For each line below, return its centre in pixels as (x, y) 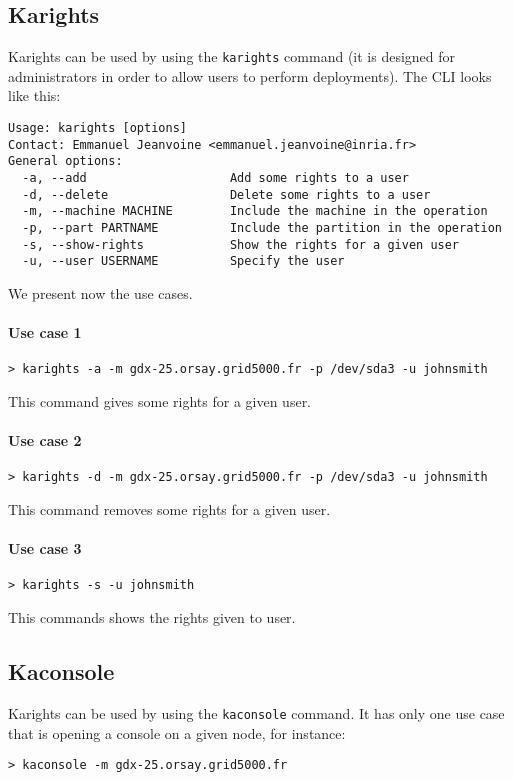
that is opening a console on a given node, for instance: (177, 732)
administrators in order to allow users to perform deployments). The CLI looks (250, 75)
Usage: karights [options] (97, 128)
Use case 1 (45, 332)
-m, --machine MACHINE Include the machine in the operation (255, 211)
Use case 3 (45, 548)
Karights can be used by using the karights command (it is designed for (232, 56)
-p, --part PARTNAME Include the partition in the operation (262, 227)
